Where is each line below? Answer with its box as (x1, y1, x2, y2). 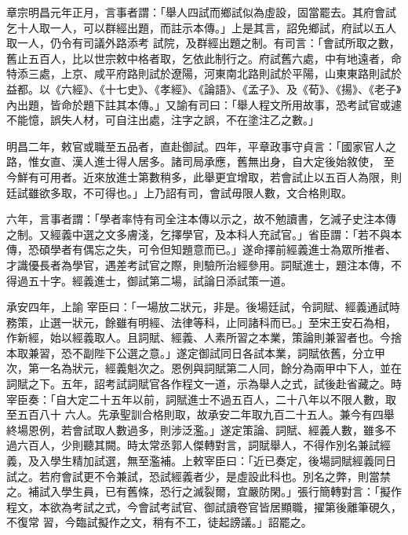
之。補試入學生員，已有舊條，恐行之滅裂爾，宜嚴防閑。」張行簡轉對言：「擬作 (6, 483, 402, 500)
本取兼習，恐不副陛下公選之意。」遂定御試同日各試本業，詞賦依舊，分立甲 (6, 344, 385, 361)
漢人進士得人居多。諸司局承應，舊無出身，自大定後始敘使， (71, 153, 380, 170)
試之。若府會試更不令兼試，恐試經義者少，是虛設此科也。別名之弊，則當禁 (6, 467, 391, 484)
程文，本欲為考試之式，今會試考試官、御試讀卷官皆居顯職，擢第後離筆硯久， (6, 498, 402, 515)
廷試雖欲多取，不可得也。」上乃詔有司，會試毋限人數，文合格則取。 (6, 184, 352, 200)
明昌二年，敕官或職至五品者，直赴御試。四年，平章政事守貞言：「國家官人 (6, 137, 385, 154)
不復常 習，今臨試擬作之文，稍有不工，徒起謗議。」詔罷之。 (6, 514, 312, 530)
